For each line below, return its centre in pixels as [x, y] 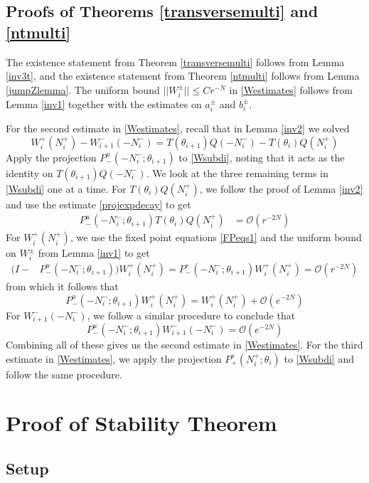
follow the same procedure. [64, 374]
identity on [30, 172]
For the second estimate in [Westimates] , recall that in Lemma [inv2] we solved [178, 128]
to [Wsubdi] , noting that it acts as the [262, 157]
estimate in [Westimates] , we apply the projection [114, 358]
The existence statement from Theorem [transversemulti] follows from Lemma [175, 62]
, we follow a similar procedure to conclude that [191, 315]
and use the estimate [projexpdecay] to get [98, 204]
